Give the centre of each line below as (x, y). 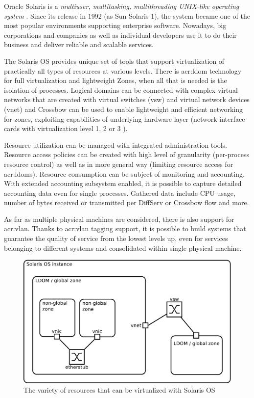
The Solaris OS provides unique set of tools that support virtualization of (114, 61)
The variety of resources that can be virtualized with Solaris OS (119, 390)
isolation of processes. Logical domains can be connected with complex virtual (121, 90)
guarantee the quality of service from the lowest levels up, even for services (116, 238)
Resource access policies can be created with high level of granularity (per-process (127, 154)
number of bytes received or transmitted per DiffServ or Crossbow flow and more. (127, 202)
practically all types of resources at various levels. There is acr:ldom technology (123, 70)
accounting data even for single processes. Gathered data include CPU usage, (120, 193)
